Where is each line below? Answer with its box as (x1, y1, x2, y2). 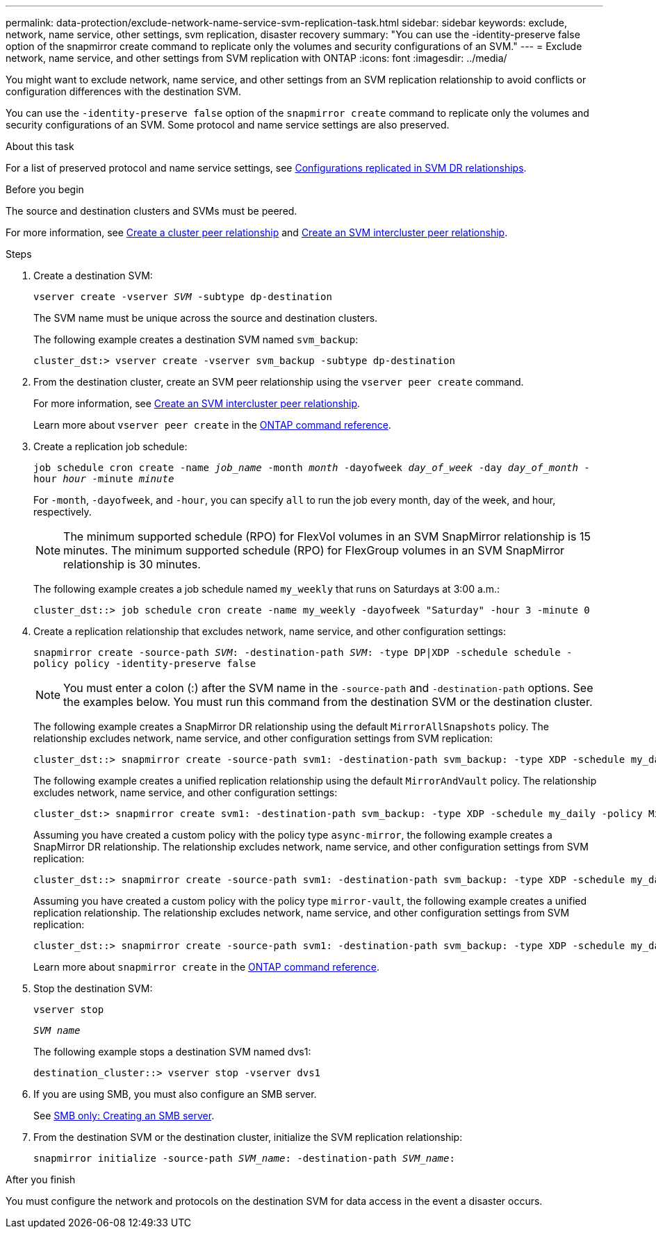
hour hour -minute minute (33, 473, 174, 484)
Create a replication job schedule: (33, 441, 188, 452)
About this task (6, 140, 74, 152)
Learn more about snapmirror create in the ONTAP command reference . (33, 961, 380, 973)
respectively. (33, 506, 92, 518)
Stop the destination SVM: (33, 982, 153, 994)
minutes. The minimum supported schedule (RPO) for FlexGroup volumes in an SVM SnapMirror (63, 543, 565, 557)
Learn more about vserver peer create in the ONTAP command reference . (33, 419, 391, 431)
